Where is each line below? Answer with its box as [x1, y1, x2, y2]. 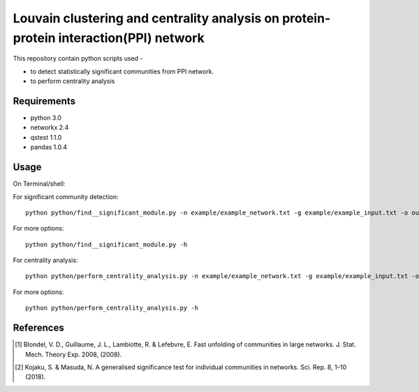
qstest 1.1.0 [30, 133, 62, 141]
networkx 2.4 [30, 123, 69, 132]
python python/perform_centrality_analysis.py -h [25, 304, 199, 312]
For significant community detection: [13, 192, 119, 201]
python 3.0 [30, 114, 62, 122]
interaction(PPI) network [58, 30, 205, 45]
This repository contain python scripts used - [13, 55, 143, 63]
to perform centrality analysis [30, 77, 115, 85]
